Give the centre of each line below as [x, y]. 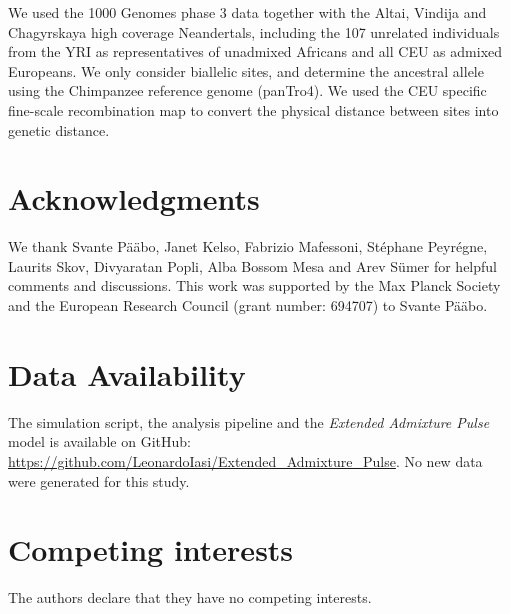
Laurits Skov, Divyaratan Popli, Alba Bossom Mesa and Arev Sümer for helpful [252, 265]
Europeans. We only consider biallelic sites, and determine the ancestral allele [246, 70]
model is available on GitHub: [99, 441]
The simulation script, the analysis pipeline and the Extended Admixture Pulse [249, 421]
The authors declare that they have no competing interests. [190, 597]
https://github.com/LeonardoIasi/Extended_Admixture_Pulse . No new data [245, 460]
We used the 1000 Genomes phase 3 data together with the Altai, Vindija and [247, 12]
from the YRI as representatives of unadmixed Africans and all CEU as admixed [255, 51]
